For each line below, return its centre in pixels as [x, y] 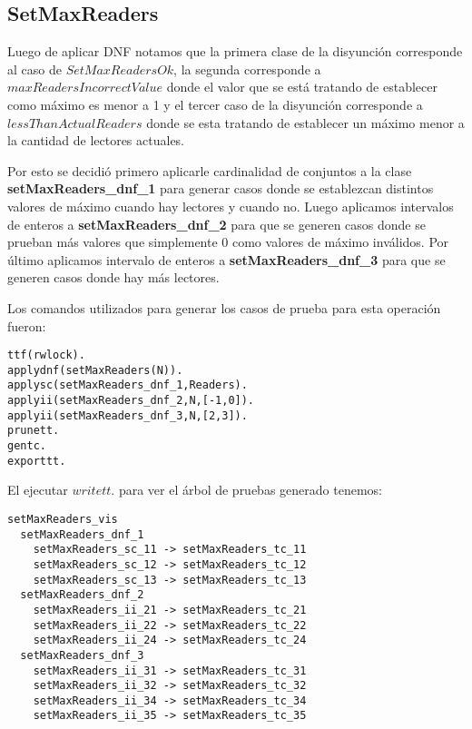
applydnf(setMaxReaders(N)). [95, 370]
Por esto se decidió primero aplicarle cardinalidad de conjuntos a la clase [210, 170]
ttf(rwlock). [46, 355]
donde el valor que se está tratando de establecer [302, 87]
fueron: [27, 325]
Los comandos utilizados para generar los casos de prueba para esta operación [224, 307]
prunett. [34, 431]
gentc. [27, 446]
